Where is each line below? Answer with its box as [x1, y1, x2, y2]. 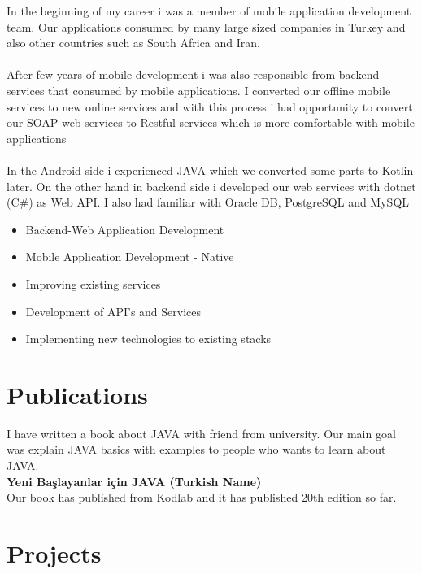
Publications [7, 377, 148, 411]
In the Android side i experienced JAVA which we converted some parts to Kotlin [7, 161, 414, 178]
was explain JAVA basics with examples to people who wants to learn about [7, 441, 386, 458]
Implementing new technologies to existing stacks [25, 330, 272, 347]
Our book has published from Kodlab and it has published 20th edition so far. [7, 489, 397, 506]
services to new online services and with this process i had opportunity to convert [7, 98, 413, 115]
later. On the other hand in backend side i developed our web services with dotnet [7, 177, 416, 194]
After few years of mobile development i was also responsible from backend [7, 66, 380, 83]
